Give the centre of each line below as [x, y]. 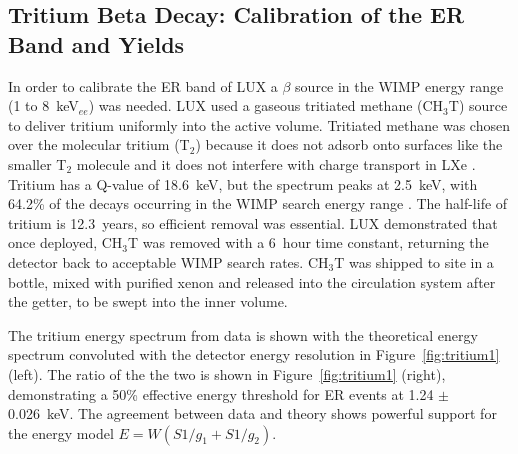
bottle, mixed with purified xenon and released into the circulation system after [252, 281]
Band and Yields [96, 43]
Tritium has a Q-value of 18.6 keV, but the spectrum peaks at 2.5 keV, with [243, 183]
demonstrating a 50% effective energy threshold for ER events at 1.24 [221, 393]
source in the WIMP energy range [399, 85]
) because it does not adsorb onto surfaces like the [349, 144]
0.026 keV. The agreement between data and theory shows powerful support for [252, 413]
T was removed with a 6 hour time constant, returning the [308, 242]
